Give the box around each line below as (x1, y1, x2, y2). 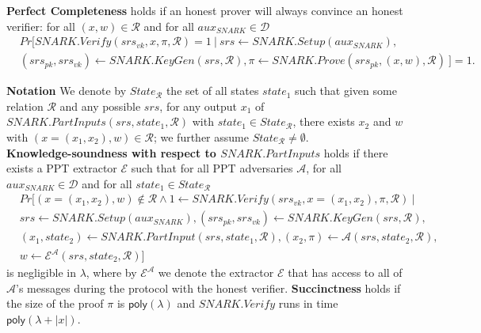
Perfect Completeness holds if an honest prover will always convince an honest (6, 2, 403, 18)
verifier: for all (6, 17, 75, 34)
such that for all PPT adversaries (131, 160, 293, 176)
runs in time (278, 295, 338, 312)
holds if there (323, 144, 388, 161)
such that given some (295, 82, 397, 99)
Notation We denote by (6, 82, 127, 99)
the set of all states (166, 82, 259, 99)
